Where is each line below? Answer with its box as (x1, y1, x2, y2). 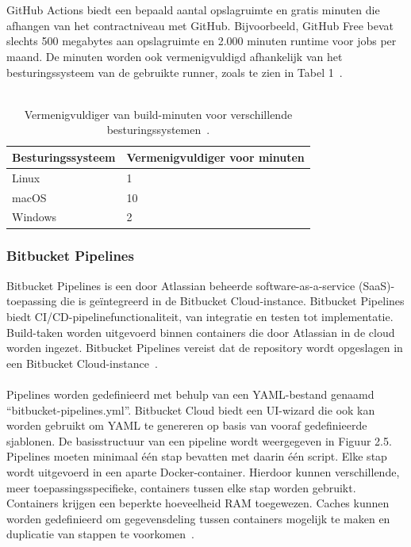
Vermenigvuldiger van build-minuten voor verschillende (24, 105, 293, 122)
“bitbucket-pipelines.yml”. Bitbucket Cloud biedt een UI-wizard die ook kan (6, 401, 375, 418)
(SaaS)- (358, 277, 395, 293)
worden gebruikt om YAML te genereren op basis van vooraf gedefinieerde (6, 417, 367, 434)
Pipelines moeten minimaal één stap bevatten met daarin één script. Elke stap (6, 448, 387, 465)
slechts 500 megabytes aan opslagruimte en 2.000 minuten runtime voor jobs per (6, 33, 397, 49)
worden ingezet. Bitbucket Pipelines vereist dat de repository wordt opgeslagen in (6, 339, 403, 356)
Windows (12, 208, 57, 225)
